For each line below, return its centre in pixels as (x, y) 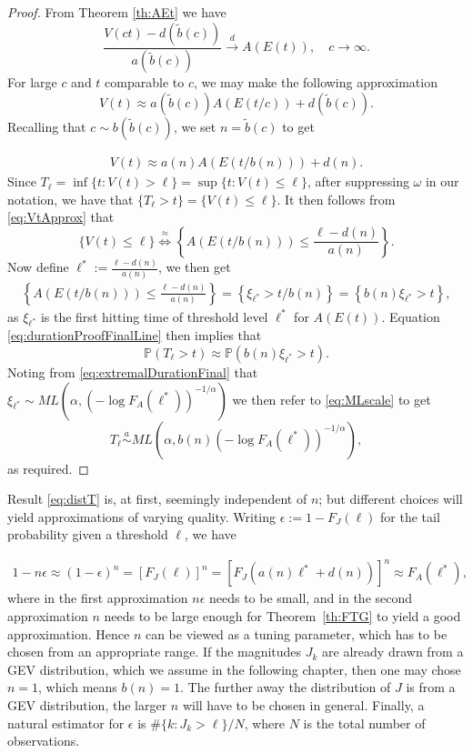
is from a (431, 687)
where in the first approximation (98, 598)
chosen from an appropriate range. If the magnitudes (155, 652)
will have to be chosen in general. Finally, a (303, 704)
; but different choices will (391, 499)
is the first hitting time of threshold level (154, 316)
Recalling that (47, 127)
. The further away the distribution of (286, 687)
